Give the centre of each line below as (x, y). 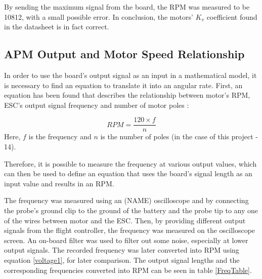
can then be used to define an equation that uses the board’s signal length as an (128, 173)
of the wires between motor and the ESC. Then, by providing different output (125, 220)
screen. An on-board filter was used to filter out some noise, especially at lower (126, 240)
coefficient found (232, 16)
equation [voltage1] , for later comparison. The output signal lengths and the (122, 260)
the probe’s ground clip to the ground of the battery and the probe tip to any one (131, 210)
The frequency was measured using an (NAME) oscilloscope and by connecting (126, 200)
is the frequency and (60, 136)
